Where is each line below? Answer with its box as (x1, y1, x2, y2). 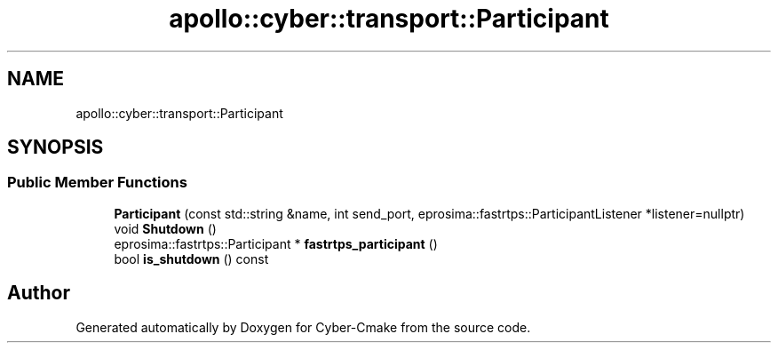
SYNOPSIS (7, 136, 104, 159)
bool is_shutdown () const (114, 251, 269, 266)
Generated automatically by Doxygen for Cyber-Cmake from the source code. (75, 319, 531, 335)
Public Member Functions (7, 173, 187, 192)
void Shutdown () (114, 220, 217, 236)
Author (7, 282, 70, 305)
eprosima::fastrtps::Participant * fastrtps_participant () (114, 235, 438, 251)
